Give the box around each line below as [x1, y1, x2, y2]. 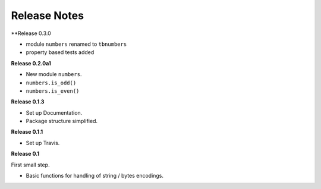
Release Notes [11, 9, 84, 22]
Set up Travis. [26, 139, 60, 146]
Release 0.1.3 [11, 98, 45, 105]
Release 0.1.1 [11, 128, 43, 136]
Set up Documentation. [26, 109, 83, 116]
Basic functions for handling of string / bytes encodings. [26, 172, 163, 179]
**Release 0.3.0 [11, 30, 52, 37]
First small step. [11, 161, 50, 168]
